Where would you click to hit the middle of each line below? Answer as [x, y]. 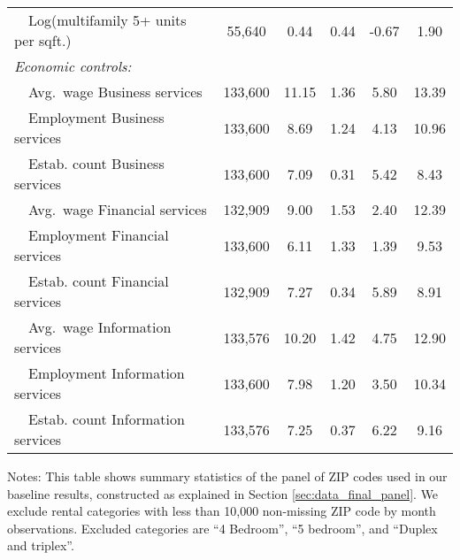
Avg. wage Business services [115, 92]
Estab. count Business [96, 163]
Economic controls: [73, 66]
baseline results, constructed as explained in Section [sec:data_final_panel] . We [223, 493]
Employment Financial [99, 235]
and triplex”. [41, 545]
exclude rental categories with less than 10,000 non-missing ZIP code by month [222, 511]
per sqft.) [43, 40]
